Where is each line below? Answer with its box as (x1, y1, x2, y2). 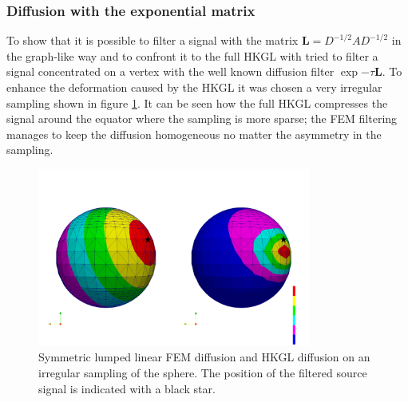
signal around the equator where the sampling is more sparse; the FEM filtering (6, 110, 398, 127)
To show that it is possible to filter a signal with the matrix (6, 32, 299, 49)
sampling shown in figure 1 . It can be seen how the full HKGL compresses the (6, 94, 388, 111)
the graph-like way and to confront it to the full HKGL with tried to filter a (6, 47, 378, 64)
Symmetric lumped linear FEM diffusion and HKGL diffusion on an (38, 349, 370, 365)
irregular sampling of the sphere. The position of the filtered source (38, 365, 367, 381)
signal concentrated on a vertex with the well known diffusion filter (6, 63, 335, 80)
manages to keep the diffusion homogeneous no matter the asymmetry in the (6, 125, 382, 142)
